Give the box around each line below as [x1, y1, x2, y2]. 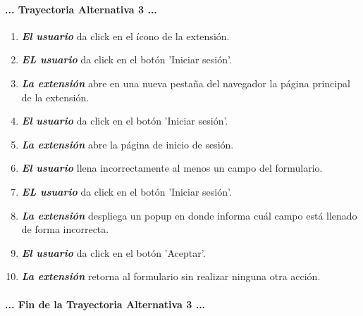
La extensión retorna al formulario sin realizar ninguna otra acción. [21, 269, 321, 284]
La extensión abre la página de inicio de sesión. [21, 137, 234, 151]
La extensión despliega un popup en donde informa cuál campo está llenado [21, 208, 357, 222]
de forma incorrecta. [21, 222, 109, 236]
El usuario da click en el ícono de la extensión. [21, 28, 230, 43]
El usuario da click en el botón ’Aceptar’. [21, 245, 206, 260]
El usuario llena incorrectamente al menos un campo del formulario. [21, 160, 323, 175]
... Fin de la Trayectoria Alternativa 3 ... [5, 296, 206, 311]
